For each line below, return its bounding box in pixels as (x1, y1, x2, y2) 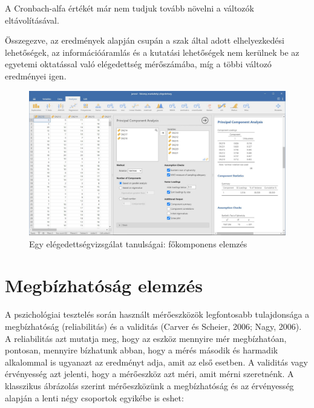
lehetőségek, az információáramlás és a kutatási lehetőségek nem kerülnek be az (5, 45, 299, 58)
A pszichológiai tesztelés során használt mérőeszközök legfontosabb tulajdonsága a (5, 308, 310, 321)
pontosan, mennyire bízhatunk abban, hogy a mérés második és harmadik (5, 344, 278, 356)
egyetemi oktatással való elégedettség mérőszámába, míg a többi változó (5, 58, 272, 70)
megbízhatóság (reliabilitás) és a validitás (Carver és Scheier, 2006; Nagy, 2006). (5, 319, 302, 332)
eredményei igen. (5, 69, 67, 82)
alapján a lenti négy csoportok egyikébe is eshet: (5, 391, 184, 404)
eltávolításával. (5, 13, 59, 26)
